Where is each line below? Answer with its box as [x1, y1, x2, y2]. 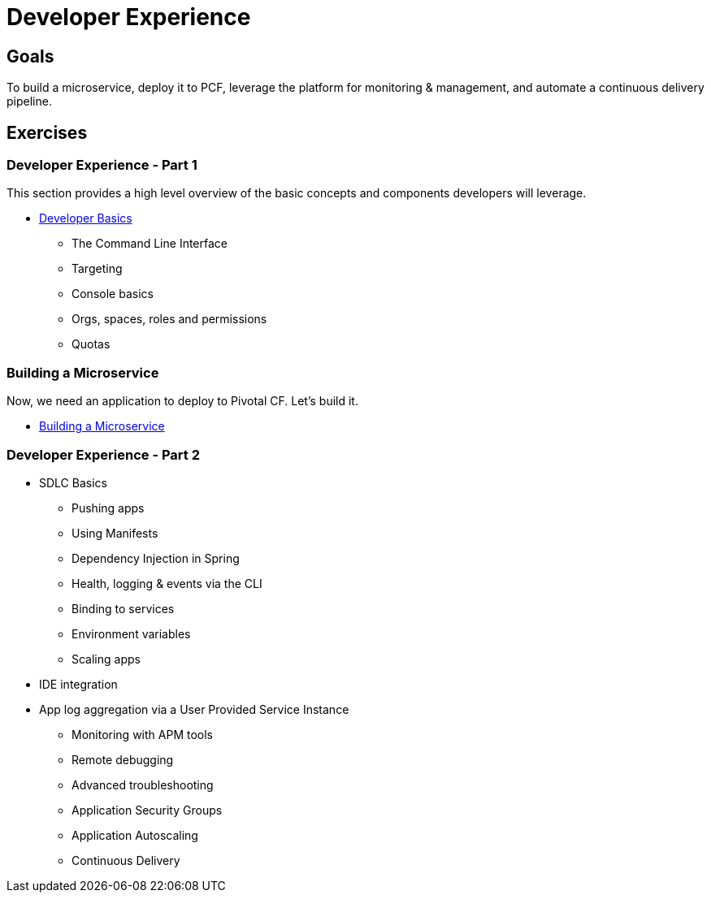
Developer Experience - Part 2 [7, 446, 200, 463]
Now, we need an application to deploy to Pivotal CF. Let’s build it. [7, 394, 358, 408]
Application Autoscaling [72, 828, 198, 842]
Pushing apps [72, 500, 145, 515]
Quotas [72, 337, 111, 352]
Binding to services [72, 601, 175, 616]
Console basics [72, 287, 154, 301]
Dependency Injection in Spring [72, 551, 240, 565]
